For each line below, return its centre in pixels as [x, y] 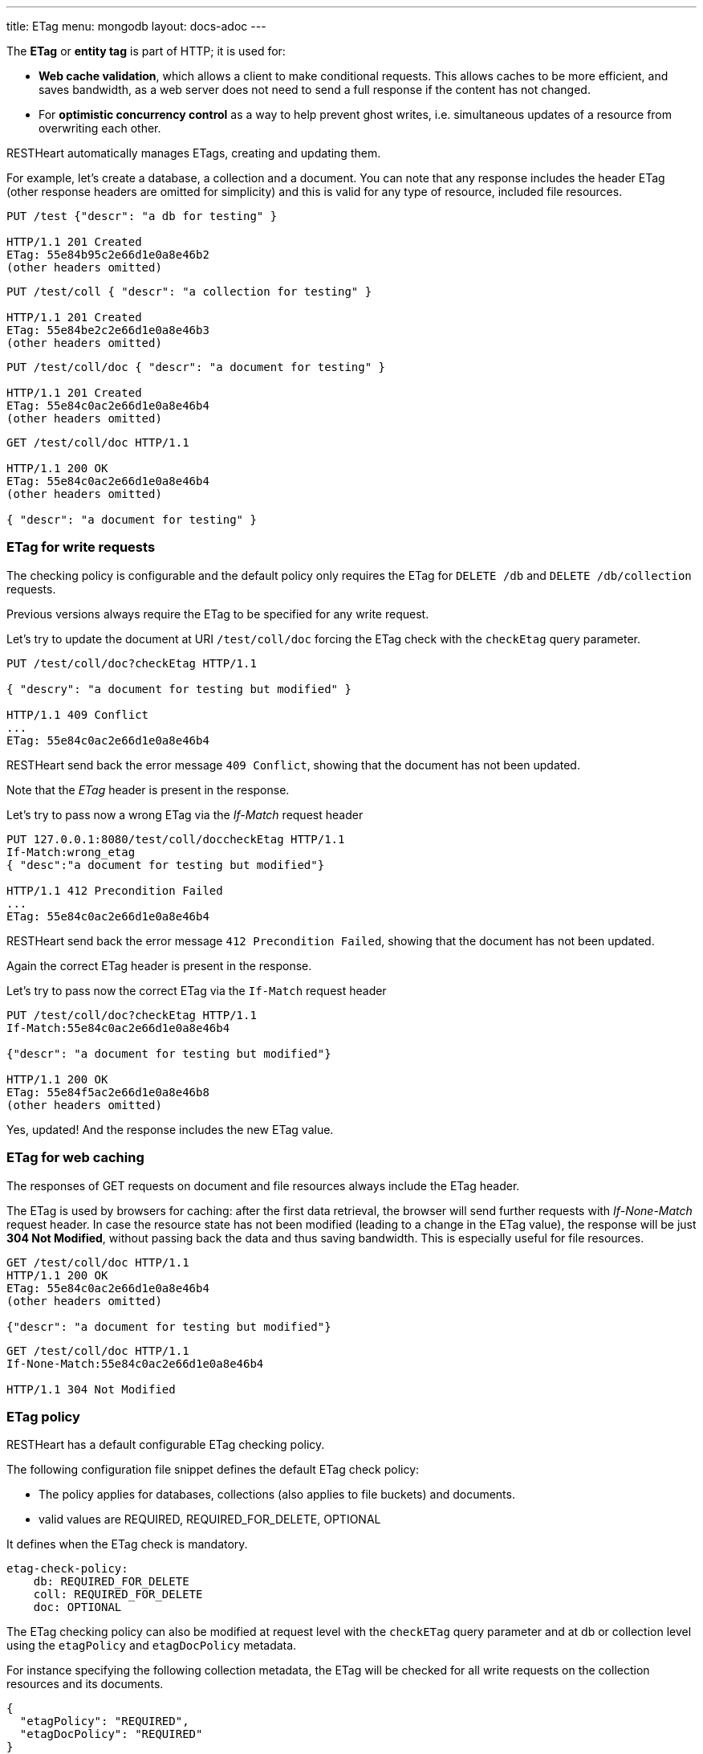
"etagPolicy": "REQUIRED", [104, 1721]
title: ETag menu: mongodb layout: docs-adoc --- [136, 26]
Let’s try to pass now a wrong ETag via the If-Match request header [185, 814]
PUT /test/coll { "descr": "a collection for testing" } [189, 292]
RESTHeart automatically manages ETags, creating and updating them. [194, 153]
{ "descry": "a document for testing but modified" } [179, 689]
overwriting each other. [100, 128]
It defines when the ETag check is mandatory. [127, 1544]
